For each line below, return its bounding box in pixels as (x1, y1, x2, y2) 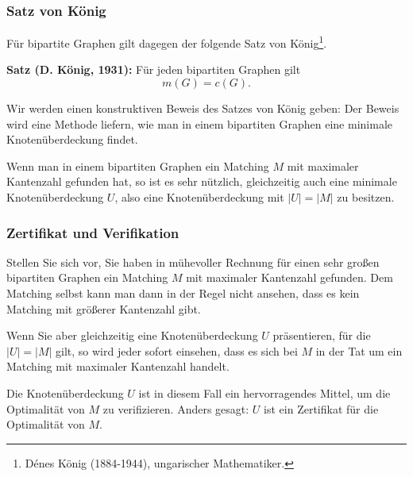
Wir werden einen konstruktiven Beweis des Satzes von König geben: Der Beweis (6, 100, 399, 117)
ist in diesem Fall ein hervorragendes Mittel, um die (138, 385, 391, 401)
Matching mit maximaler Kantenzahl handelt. (6, 358, 230, 375)
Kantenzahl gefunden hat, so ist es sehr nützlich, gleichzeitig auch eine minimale (6, 173, 397, 190)
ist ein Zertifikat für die (264, 400, 379, 417)
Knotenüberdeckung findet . (6, 131, 138, 148)
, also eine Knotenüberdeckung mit (114, 189, 284, 206)
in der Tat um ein (315, 342, 403, 359)
